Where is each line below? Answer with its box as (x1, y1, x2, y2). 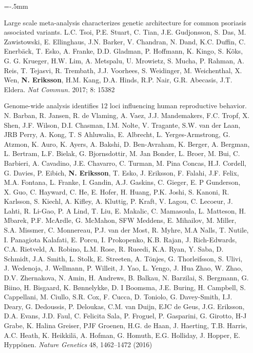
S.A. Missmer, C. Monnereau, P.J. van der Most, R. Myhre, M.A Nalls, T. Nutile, (4, 225, 249, 235)
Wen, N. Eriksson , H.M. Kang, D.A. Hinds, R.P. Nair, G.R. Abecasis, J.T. (4, 75, 233, 85)
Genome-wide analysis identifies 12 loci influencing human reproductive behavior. (4, 100, 247, 111)
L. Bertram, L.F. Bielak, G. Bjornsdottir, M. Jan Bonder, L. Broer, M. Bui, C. (4, 148, 240, 158)
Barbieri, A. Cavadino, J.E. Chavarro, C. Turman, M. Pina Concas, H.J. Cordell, (4, 157, 247, 168)
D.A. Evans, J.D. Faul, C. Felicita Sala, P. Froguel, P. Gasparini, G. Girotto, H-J (4, 311, 247, 321)
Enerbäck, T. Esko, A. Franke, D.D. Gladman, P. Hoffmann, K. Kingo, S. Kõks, (4, 46, 243, 56)
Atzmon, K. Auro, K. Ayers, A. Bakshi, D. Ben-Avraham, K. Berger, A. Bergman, (4, 138, 250, 149)
